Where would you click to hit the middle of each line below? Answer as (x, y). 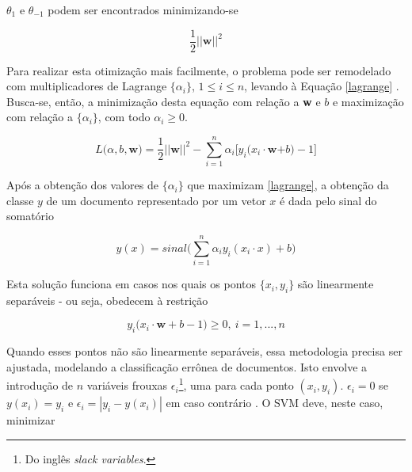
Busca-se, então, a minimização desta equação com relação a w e (164, 101)
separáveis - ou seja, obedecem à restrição (107, 300)
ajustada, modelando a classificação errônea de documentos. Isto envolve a (187, 366)
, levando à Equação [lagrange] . (322, 86)
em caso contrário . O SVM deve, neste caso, (275, 403)
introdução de (40, 385)
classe (20, 200)
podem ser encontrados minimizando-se (143, 10)
